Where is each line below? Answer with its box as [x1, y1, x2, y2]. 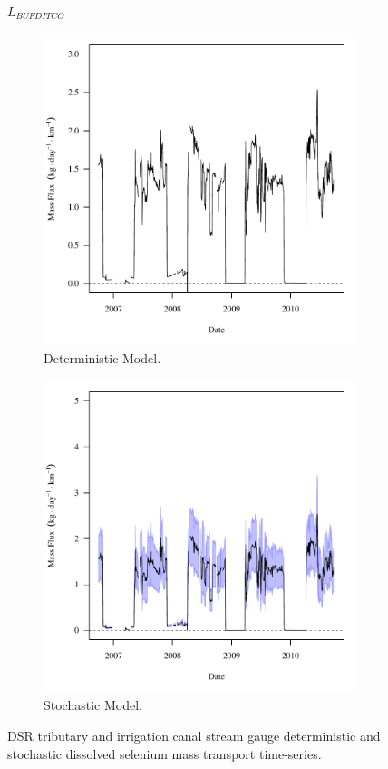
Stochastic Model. [44, 695, 142, 715]
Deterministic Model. [44, 349, 161, 368]
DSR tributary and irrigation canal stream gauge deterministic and [7, 725, 381, 744]
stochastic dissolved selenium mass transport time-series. [7, 744, 322, 763]
